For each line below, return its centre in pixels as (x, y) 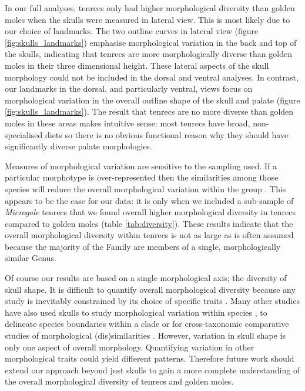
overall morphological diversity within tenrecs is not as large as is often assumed (149, 235)
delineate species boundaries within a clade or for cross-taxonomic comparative (147, 324)
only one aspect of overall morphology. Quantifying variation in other (130, 347)
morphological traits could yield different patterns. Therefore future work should (150, 358)
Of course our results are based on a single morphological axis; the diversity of (146, 278)
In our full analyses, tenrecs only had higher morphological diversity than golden (150, 8)
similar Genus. (31, 258)
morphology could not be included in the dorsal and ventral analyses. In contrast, (152, 77)
